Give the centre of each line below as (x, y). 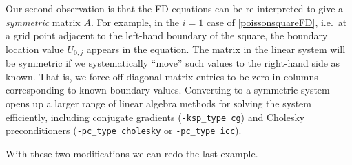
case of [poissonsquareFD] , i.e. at (277, 22)
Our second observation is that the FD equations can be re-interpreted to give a (175, 8)
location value (35, 48)
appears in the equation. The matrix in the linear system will (216, 48)
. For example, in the (135, 22)
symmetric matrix (43, 22)
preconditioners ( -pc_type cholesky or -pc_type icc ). (124, 130)
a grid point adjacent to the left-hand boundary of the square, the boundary (167, 35)
